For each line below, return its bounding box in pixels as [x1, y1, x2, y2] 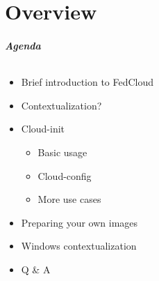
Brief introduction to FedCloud [21, 75, 154, 89]
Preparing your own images [21, 215, 138, 229]
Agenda [5, 38, 41, 52]
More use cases [37, 192, 101, 206]
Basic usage [37, 144, 87, 159]
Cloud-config [37, 168, 92, 183]
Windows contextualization [21, 238, 137, 253]
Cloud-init [21, 121, 65, 136]
